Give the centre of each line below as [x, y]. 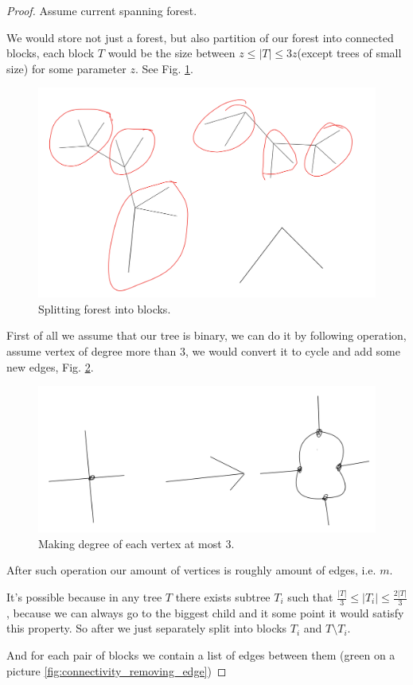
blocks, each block [51, 53]
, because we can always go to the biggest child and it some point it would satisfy [205, 612]
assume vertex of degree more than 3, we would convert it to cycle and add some [203, 350]
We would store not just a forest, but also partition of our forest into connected [200, 37]
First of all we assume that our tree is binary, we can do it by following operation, [206, 335]
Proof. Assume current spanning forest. [102, 10]
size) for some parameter [66, 68]
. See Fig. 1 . [164, 68]
